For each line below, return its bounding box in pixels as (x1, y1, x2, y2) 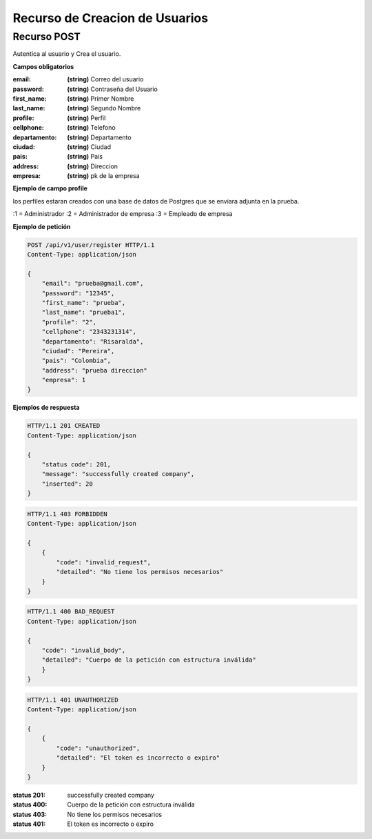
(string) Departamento (67, 133, 132, 141)
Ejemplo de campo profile (12, 184, 87, 193)
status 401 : (12, 820, 46, 828)
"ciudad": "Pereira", (41, 347, 115, 355)
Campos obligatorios (12, 62, 74, 70)
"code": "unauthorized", (56, 744, 141, 752)
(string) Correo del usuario (67, 75, 144, 83)
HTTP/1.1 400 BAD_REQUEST (27, 608, 115, 615)
